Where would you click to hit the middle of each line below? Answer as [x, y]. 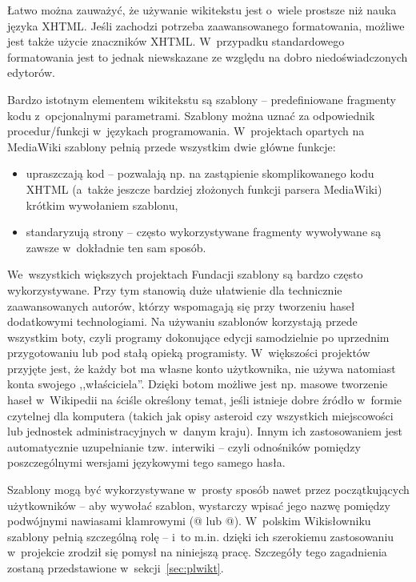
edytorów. [31, 72]
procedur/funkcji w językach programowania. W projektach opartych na [186, 131]
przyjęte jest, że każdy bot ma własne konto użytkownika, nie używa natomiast [202, 368]
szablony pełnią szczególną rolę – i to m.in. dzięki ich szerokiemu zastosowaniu [201, 536]
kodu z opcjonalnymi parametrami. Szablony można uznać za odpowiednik [191, 115]
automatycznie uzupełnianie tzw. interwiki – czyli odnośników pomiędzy [184, 446]
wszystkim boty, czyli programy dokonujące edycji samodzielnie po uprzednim [198, 337]
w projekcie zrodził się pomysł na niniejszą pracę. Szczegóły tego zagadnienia [197, 552]
